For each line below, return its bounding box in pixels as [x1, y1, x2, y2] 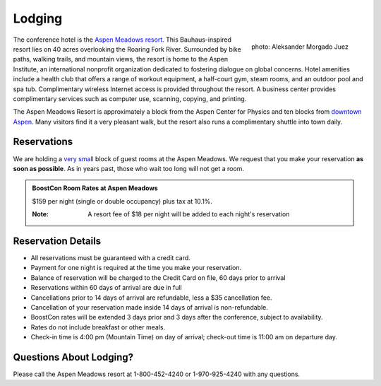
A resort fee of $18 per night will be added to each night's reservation [87, 210, 290, 218]
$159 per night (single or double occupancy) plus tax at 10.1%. [32, 197, 213, 205]
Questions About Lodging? [13, 351, 134, 363]
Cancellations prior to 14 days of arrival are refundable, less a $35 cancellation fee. [30, 293, 272, 302]
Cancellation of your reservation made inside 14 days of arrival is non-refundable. [30, 303, 268, 311]
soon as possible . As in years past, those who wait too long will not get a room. [13, 164, 245, 172]
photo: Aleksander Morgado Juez [251, 42, 349, 51]
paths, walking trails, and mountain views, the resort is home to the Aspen [13, 55, 229, 64]
